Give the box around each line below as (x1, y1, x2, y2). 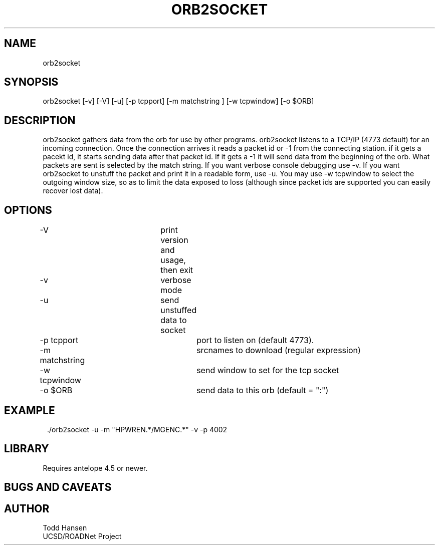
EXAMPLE (4, 404, 55, 417)
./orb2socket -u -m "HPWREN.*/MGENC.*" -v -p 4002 (47, 425, 228, 434)
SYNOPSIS (4, 76, 59, 89)
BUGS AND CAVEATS (4, 481, 112, 494)
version (160, 235, 188, 245)
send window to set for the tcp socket (196, 365, 339, 376)
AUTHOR (4, 502, 50, 515)
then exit (160, 265, 193, 276)
